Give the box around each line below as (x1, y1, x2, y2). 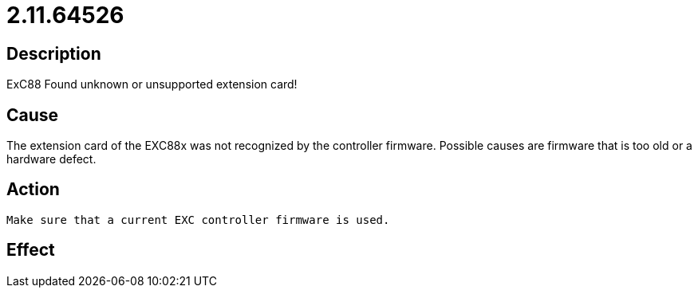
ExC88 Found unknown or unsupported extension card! (6, 77, 298, 92)
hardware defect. (6, 152, 97, 167)
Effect (6, 240, 55, 261)
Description (6, 43, 101, 64)
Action (6, 179, 60, 200)
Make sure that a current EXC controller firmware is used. (6, 213, 390, 226)
